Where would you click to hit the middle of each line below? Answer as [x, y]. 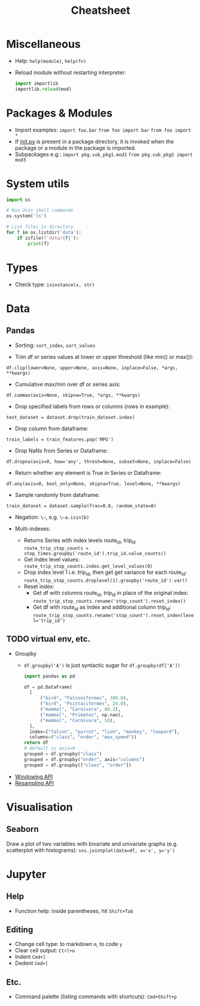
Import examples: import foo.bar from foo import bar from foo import [103, 130]
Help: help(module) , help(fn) [51, 61]
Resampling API [34, 783]
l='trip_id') [49, 621]
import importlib [37, 83]
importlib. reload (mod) [43, 89]
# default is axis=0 [49, 748]
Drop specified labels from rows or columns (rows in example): [93, 406]
